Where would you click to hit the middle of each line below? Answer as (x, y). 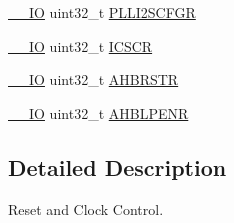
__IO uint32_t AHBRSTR (93, 79)
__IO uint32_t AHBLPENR (98, 112)
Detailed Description (117, 166)
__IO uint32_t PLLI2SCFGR (102, 12)
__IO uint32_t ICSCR (80, 45)
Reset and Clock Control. (86, 208)
